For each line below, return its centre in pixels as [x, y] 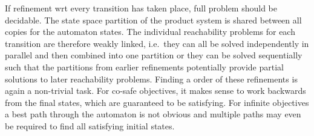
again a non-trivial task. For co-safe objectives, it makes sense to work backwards [155, 91]
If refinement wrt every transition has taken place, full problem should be [141, 8]
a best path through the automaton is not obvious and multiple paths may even [153, 114]
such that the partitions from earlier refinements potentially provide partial [144, 66]
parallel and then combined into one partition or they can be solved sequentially [154, 55]
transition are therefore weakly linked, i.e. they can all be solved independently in [157, 43]
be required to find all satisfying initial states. [90, 125]
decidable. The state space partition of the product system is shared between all [153, 20]
